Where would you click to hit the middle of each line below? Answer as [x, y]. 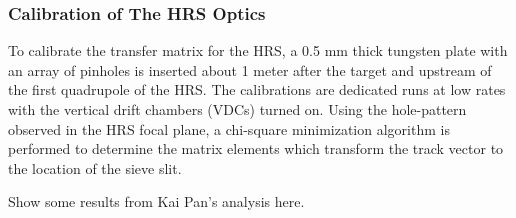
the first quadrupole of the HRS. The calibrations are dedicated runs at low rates [257, 89]
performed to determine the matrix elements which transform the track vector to [256, 148]
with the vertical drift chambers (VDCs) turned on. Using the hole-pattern [237, 109]
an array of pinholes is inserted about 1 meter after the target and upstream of [250, 69]
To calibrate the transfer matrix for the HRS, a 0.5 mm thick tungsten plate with [258, 50]
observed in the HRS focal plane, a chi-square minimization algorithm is [229, 128]
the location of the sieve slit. [95, 167]
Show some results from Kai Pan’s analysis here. [156, 201]
